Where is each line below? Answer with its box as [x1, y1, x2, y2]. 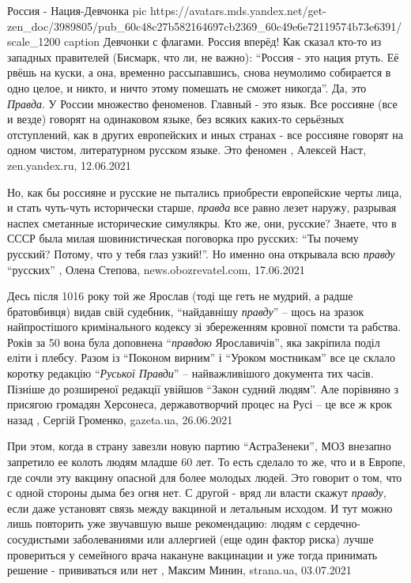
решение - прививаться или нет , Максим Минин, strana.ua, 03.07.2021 [7, 562, 352, 578]
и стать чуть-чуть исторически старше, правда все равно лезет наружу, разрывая [7, 199, 397, 216]
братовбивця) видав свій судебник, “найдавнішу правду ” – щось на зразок [7, 303, 364, 319]
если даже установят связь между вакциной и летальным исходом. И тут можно [7, 499, 393, 516]
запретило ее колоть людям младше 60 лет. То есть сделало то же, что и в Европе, [7, 453, 405, 470]
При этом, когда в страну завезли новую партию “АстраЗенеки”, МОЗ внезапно [7, 438, 391, 454]
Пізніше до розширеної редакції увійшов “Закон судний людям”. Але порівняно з [7, 380, 399, 397]
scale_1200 [7, 33, 61, 50]
